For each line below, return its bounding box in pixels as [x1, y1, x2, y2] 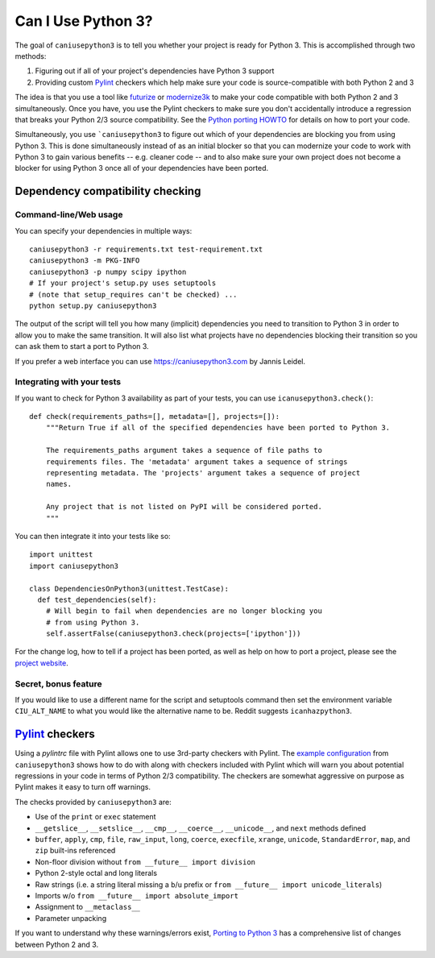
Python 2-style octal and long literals [35, 869, 157, 878]
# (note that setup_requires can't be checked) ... [29, 290, 238, 299]
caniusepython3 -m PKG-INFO [29, 256, 140, 265]
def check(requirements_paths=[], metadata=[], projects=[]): [29, 412, 280, 421]
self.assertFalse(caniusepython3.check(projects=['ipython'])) [45, 629, 301, 638]
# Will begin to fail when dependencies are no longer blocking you [45, 607, 322, 616]
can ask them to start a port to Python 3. [14, 342, 149, 351]
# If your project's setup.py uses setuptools [29, 279, 217, 288]
